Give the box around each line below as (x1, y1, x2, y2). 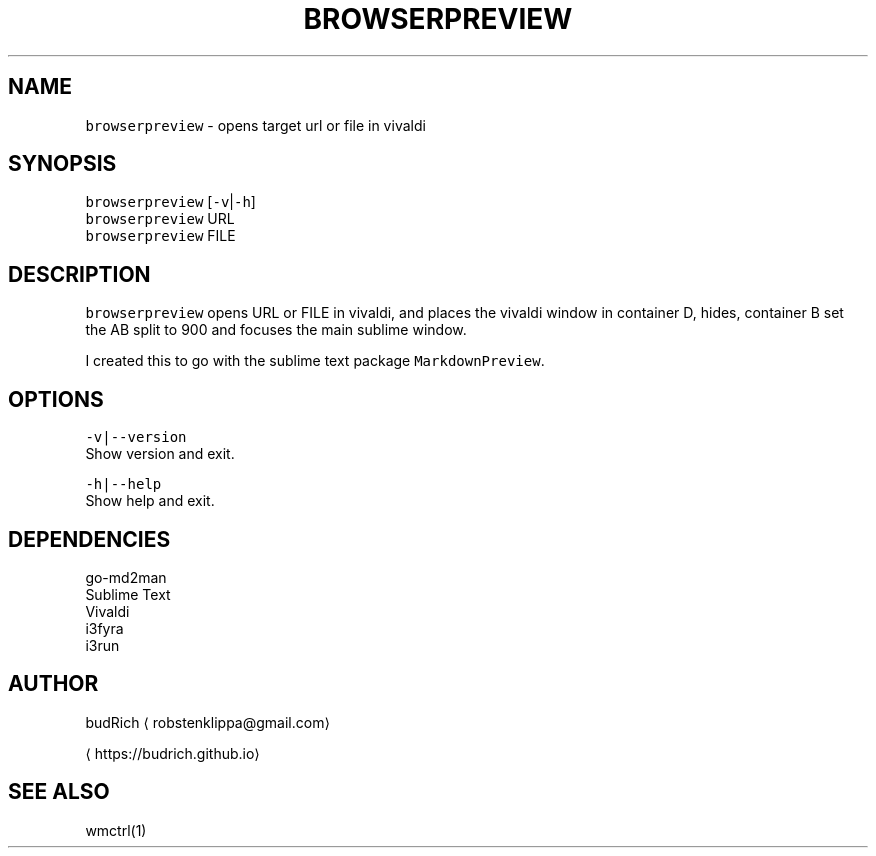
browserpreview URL (85, 210, 235, 228)
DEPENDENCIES (8, 526, 171, 552)
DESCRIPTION (8, 261, 151, 287)
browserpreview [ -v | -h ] (85, 193, 256, 211)
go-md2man (85, 568, 167, 586)
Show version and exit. (85, 445, 235, 463)
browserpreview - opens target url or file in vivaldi (85, 116, 426, 134)
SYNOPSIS (8, 151, 117, 177)
